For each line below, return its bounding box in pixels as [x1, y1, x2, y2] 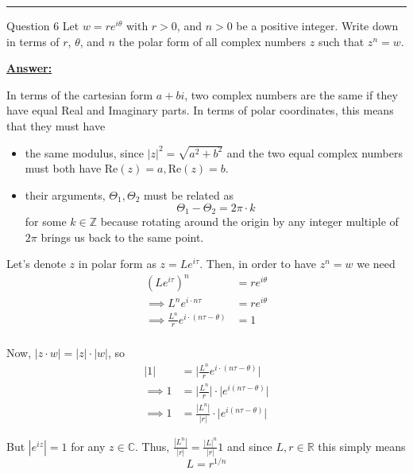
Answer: [6, 60, 52, 76]
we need [357, 255, 396, 272]
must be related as [143, 187, 234, 204]
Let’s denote [6, 255, 66, 272]
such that [318, 33, 365, 49]
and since [226, 437, 272, 454]
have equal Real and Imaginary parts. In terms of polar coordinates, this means [6, 102, 394, 118]
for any [71, 437, 106, 454]
